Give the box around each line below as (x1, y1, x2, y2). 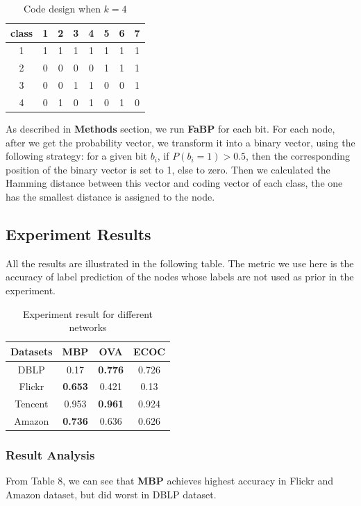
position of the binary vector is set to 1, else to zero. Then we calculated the (6, 162, 330, 176)
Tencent (15, 396, 49, 411)
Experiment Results (6, 224, 151, 245)
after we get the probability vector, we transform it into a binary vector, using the (6, 135, 355, 149)
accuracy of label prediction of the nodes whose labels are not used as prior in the (6, 269, 354, 284)
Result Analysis (6, 446, 95, 464)
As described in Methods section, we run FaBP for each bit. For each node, (6, 121, 335, 136)
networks (69, 320, 107, 335)
